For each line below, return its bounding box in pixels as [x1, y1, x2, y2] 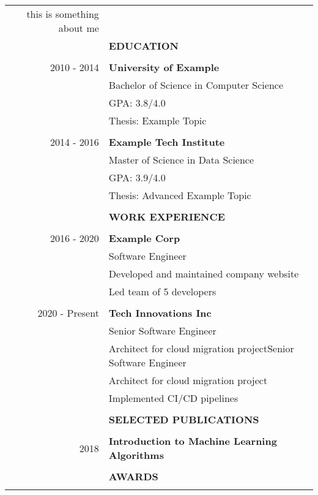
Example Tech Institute [108, 135, 225, 149]
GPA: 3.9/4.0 [108, 170, 166, 184]
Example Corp [108, 231, 180, 245]
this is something [26, 7, 99, 21]
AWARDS [108, 469, 158, 483]
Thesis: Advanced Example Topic [108, 188, 251, 202]
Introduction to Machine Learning [108, 434, 277, 448]
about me [58, 21, 99, 35]
